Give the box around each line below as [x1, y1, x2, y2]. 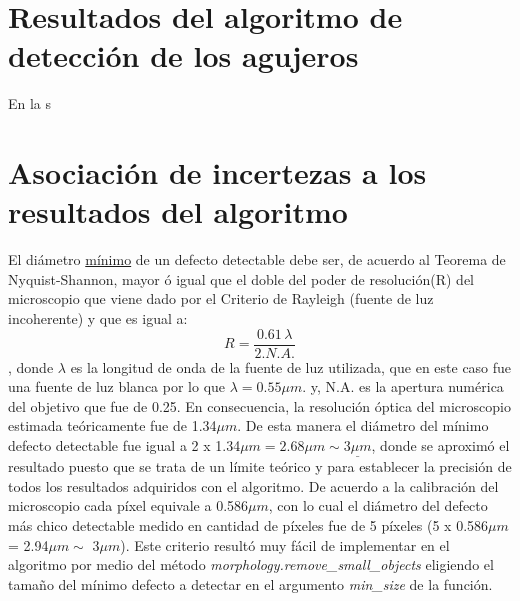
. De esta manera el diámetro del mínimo [237, 415, 489, 436]
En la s [8, 93, 52, 114]
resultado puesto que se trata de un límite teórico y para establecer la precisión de [8, 456, 512, 477]
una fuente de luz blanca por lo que [8, 376, 226, 397]
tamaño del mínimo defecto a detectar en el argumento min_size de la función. [8, 573, 493, 594]
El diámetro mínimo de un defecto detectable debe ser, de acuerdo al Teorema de [8, 249, 506, 270]
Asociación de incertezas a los [8, 152, 427, 193]
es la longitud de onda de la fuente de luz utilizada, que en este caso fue [70, 356, 512, 377]
